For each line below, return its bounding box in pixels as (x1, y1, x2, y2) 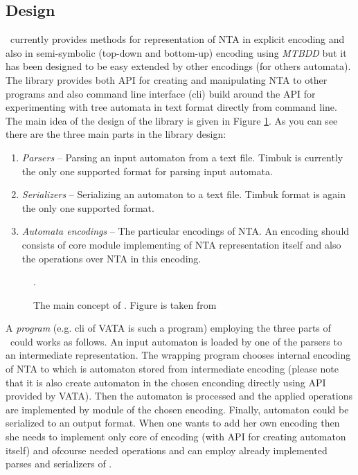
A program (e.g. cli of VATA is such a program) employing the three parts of (6, 321, 331, 335)
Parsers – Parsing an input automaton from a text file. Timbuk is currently (21, 150, 343, 164)
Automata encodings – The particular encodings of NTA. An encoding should (21, 224, 350, 238)
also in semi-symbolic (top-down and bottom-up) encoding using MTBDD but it (6, 45, 347, 60)
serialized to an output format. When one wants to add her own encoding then (6, 415, 340, 430)
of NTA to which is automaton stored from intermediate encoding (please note (6, 361, 339, 376)
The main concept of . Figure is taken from (33, 297, 217, 312)
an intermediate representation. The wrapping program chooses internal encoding (6, 348, 351, 362)
